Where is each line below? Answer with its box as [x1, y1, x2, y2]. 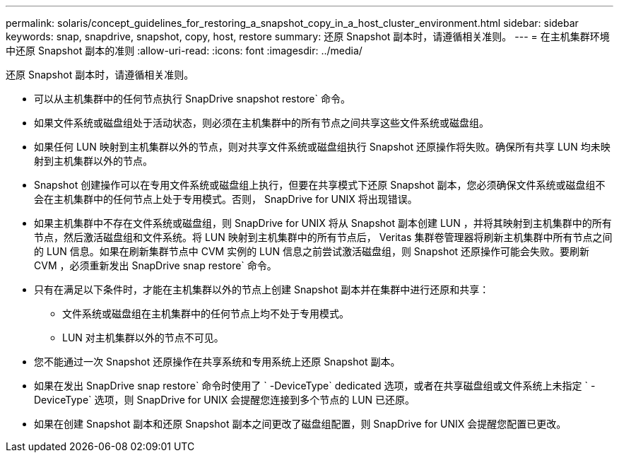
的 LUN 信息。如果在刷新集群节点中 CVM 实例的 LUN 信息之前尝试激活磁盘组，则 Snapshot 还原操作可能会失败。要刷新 [34, 245, 590, 257]
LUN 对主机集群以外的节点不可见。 [62, 331, 224, 343]
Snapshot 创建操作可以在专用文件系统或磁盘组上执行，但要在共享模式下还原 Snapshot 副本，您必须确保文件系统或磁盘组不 [34, 179, 606, 191]
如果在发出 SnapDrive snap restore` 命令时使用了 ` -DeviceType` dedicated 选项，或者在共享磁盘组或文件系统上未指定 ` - [34, 380, 596, 392]
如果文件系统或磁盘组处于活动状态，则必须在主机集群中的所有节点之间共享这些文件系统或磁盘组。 [34, 117, 489, 129]
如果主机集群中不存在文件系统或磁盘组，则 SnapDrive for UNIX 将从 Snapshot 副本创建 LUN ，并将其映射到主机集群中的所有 [34, 217, 612, 229]
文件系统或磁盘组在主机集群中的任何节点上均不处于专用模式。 [62, 307, 349, 319]
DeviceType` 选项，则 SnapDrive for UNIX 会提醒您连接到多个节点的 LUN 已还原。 [34, 394, 415, 406]
